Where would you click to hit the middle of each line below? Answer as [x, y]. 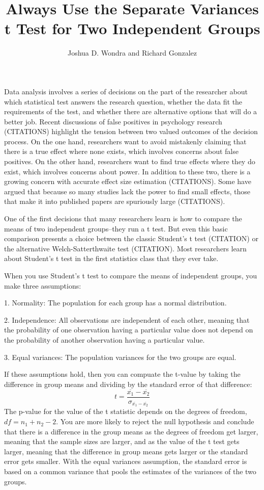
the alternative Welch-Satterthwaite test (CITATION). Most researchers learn [125, 248]
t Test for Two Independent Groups [132, 28]
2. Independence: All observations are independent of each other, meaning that [127, 319]
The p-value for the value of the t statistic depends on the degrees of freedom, [126, 411]
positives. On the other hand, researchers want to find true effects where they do [130, 161]
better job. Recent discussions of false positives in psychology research [113, 121]
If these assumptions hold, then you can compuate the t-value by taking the [122, 374]
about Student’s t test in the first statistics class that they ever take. [111, 258]
